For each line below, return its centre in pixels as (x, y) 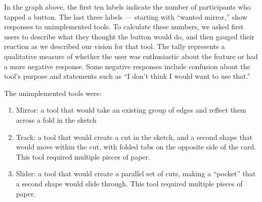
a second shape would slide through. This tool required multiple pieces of (129, 183)
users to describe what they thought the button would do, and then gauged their (129, 36)
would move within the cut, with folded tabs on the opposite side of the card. (136, 147)
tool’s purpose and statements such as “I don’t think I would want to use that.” (127, 76)
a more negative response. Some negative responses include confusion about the (127, 66)
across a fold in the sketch (56, 119)
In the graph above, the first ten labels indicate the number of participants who (127, 7)
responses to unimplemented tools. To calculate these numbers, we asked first (124, 27)
